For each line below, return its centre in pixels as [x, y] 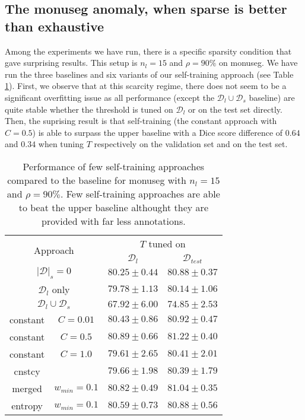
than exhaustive [55, 26]
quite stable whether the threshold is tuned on [89, 109]
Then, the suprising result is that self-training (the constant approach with [141, 121]
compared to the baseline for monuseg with [97, 180]
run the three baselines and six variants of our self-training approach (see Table [149, 74]
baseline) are [272, 97]
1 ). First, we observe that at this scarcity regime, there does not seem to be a [146, 86]
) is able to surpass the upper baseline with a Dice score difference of [158, 132]
